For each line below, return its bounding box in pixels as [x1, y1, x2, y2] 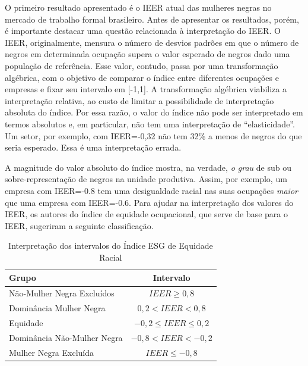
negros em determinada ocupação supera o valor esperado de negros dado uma [5, 48, 290, 60]
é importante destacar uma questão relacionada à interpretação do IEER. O [5, 24, 281, 37]
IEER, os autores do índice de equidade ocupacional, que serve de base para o [5, 208, 288, 220]
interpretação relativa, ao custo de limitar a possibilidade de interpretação [5, 94, 274, 107]
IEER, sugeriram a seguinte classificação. [5, 219, 154, 232]
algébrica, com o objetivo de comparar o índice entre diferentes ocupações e [5, 71, 279, 83]
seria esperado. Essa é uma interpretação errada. [5, 141, 182, 154]
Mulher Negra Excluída [9, 346, 94, 358]
